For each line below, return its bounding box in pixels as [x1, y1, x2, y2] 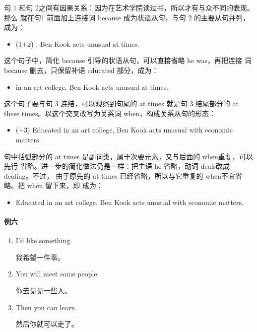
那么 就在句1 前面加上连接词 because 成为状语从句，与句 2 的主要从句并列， [4, 12, 250, 22]
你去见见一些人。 [15, 285, 71, 296]
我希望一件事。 [15, 252, 64, 262]
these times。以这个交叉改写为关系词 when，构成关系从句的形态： [4, 108, 216, 118]
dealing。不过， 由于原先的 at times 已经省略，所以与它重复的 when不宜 [4, 170, 235, 181]
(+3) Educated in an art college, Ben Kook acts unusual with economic [15, 125, 233, 135]
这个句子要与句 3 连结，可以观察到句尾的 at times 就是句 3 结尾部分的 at [4, 98, 239, 109]
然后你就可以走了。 [15, 319, 78, 329]
